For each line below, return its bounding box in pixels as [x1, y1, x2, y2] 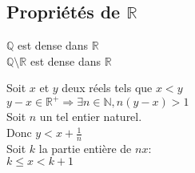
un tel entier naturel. [39, 108, 142, 125]
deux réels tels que [62, 79, 153, 96]
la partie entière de [38, 139, 132, 156]
